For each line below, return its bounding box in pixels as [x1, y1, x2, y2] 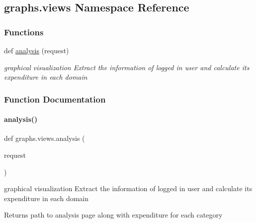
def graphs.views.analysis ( [4, 133, 85, 143]
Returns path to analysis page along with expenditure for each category [4, 210, 223, 220]
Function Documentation [4, 93, 106, 105]
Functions [4, 25, 44, 38]
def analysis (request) [4, 45, 69, 55]
